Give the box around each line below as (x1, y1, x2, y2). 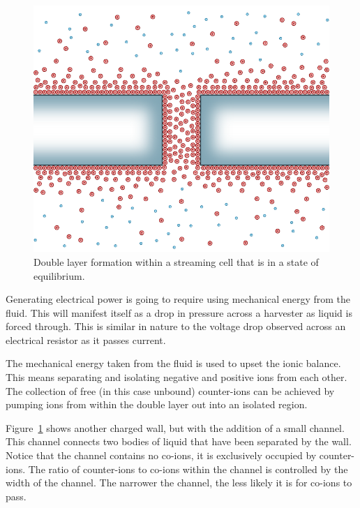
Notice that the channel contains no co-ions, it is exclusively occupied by (6, 448, 317, 463)
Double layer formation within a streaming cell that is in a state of (33, 254, 319, 269)
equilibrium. (33, 268, 85, 283)
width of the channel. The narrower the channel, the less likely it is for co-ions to (6, 475, 352, 490)
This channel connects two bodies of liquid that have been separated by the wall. (6, 434, 352, 449)
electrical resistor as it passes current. (6, 332, 166, 347)
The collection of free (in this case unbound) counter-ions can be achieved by (6, 383, 335, 398)
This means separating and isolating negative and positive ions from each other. (6, 370, 347, 384)
